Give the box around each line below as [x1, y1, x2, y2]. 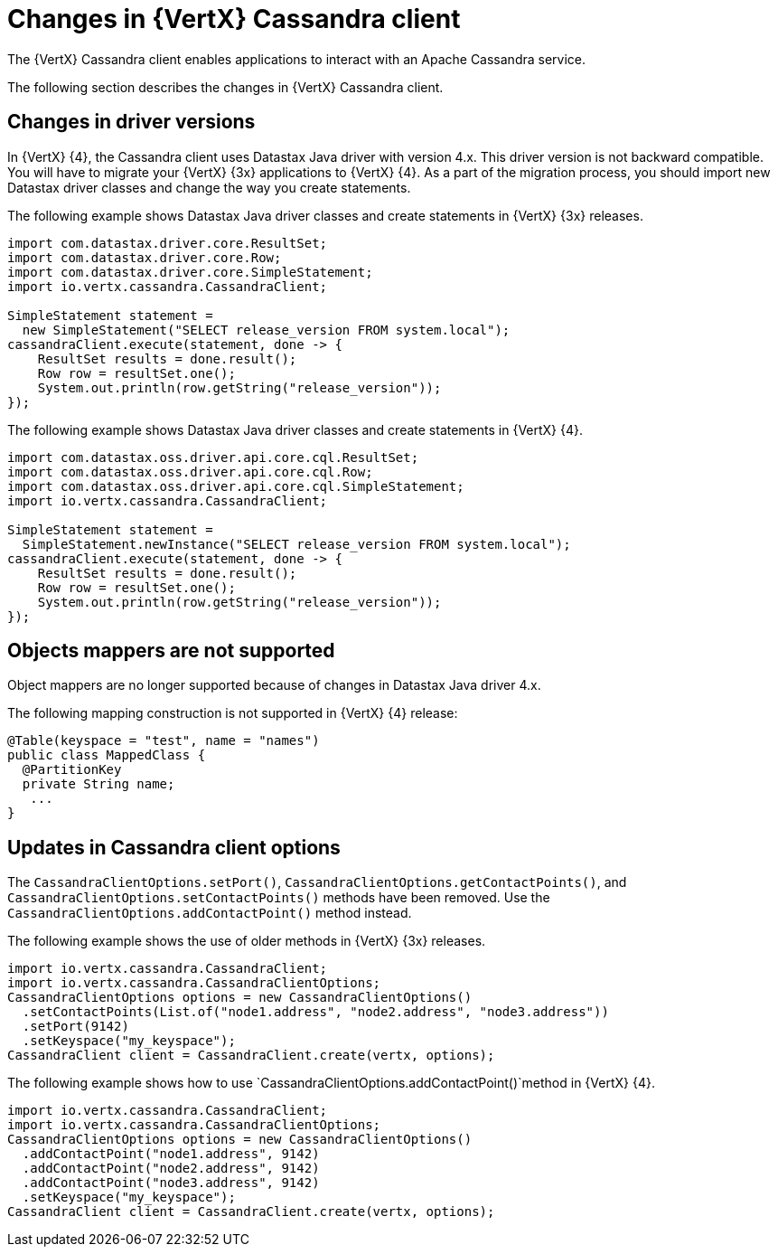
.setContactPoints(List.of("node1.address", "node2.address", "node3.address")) [22, 1004, 609, 1020]
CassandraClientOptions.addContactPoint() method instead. [7, 905, 412, 921]
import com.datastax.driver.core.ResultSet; [7, 235, 328, 250]
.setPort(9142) [22, 1019, 129, 1034]
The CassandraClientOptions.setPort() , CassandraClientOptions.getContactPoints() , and [7, 874, 627, 891]
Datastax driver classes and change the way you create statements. [7, 179, 411, 195]
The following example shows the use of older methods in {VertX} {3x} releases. [7, 933, 486, 949]
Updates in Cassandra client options [7, 835, 341, 859]
